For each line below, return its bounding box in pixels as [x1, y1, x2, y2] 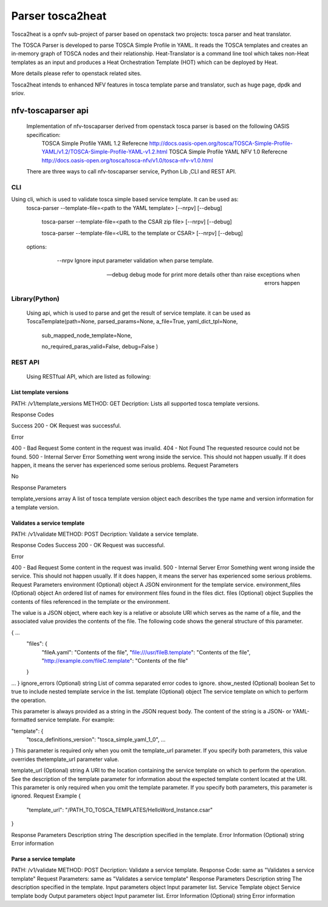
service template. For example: [37, 716, 115, 724]
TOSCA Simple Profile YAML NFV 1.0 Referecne [168, 148, 288, 155]
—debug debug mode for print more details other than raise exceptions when [106, 271, 300, 278]
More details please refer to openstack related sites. [11, 70, 142, 77]
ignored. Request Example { [11, 792, 81, 800]
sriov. [11, 89, 26, 97]
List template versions [11, 388, 69, 396]
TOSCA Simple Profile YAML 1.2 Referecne [41, 140, 148, 147]
